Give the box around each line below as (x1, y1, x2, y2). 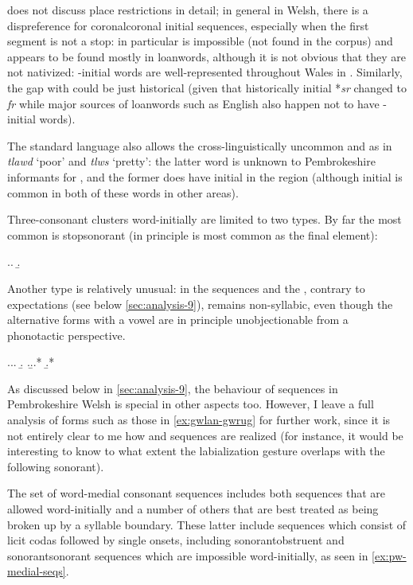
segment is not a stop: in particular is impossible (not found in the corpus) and (7, 33, 393, 49)
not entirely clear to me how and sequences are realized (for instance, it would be (7, 427, 403, 443)
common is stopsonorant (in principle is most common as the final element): (7, 226, 378, 243)
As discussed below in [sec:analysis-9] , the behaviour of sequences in (7, 380, 338, 396)
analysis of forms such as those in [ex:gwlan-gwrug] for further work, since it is (7, 411, 391, 428)
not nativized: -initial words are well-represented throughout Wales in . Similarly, (7, 64, 403, 80)
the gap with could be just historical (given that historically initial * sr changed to (7, 79, 407, 96)
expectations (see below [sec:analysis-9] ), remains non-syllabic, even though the (7, 295, 393, 312)
